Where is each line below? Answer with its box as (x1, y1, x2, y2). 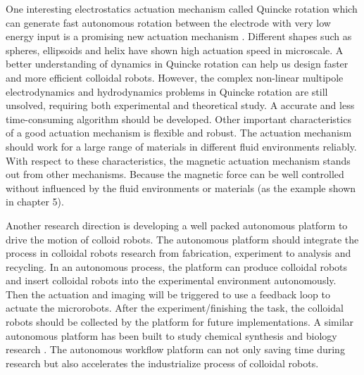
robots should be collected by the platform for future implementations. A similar (6, 314, 354, 329)
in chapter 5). (6, 194, 64, 209)
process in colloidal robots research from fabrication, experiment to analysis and (6, 246, 351, 260)
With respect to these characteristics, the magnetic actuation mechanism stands (6, 153, 351, 167)
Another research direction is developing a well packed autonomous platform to (6, 217, 348, 232)
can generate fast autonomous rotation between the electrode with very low (6, 15, 331, 30)
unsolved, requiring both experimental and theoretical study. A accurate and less (6, 98, 355, 113)
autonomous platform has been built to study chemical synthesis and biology (6, 328, 337, 343)
